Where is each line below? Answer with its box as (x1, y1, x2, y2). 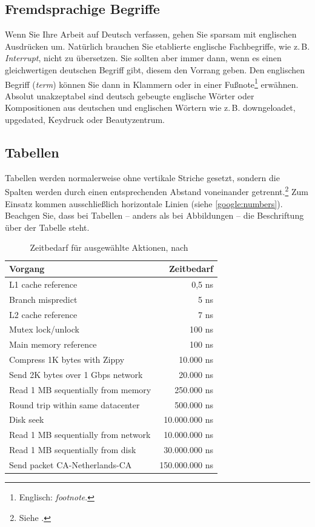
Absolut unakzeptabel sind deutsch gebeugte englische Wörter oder (5, 89, 254, 102)
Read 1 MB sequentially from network (9, 428, 151, 441)
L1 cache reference (9, 277, 78, 290)
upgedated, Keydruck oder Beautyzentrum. (5, 113, 165, 126)
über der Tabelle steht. (5, 220, 90, 233)
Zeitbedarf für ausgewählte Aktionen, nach (30, 241, 188, 254)
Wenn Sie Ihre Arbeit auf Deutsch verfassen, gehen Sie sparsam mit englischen (5, 28, 297, 41)
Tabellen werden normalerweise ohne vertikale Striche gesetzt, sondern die (5, 171, 280, 184)
